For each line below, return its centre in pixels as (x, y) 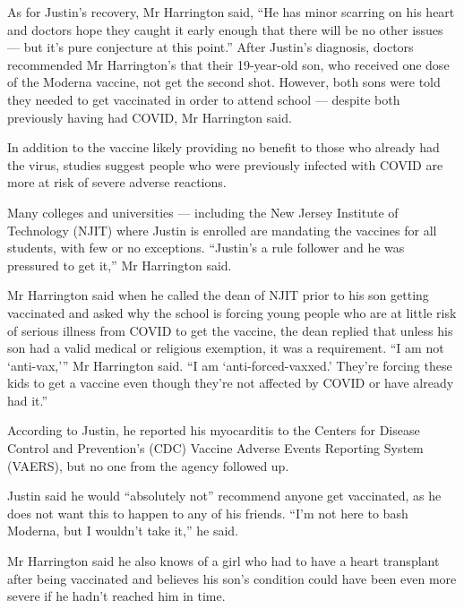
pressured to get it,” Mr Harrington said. (120, 265)
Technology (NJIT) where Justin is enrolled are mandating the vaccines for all (222, 230)
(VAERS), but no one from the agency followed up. (148, 465)
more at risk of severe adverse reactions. (117, 182)
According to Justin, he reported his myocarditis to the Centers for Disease (214, 430)
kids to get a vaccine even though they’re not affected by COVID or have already (231, 383)
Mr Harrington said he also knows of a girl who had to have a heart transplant (223, 561)
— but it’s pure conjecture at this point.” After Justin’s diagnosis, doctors (211, 47)
